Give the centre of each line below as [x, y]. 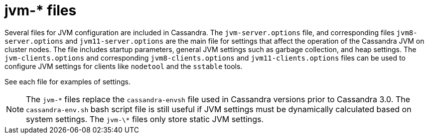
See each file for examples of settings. [68, 81]
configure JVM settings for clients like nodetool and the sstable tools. [124, 66]
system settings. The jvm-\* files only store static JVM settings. [145, 119]
